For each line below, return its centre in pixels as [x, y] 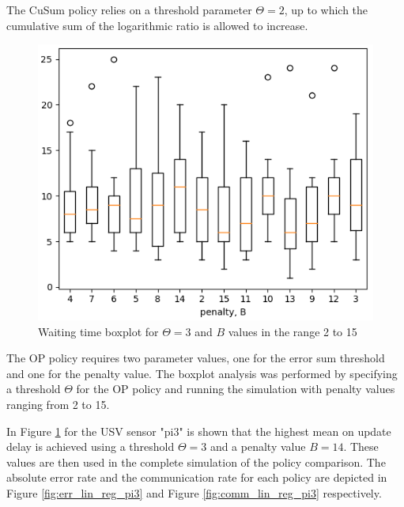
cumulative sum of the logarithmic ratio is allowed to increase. [157, 25]
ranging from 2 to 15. [58, 405]
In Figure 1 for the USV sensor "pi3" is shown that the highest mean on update [199, 431]
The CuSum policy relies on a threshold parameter [129, 9]
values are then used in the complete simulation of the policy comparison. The [196, 462]
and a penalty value [258, 446]
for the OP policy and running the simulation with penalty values [236, 389]
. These [361, 446]
